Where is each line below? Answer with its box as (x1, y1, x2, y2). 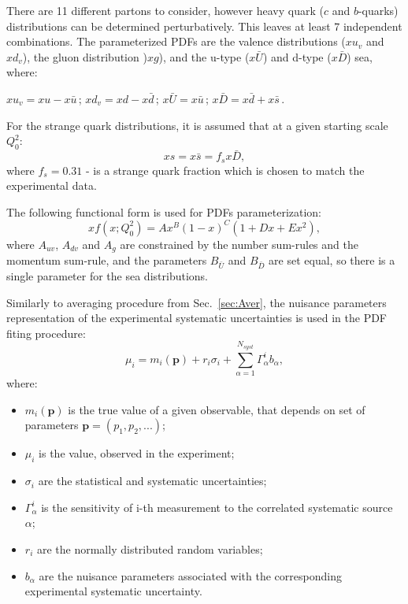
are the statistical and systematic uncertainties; (38, 472, 267, 489)
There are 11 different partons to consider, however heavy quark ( (6, 2, 324, 18)
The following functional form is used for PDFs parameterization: (6, 203, 322, 220)
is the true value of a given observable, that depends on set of (68, 401, 365, 417)
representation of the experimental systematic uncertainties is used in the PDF (6, 309, 388, 326)
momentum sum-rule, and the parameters (6, 252, 207, 269)
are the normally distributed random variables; (36, 541, 263, 558)
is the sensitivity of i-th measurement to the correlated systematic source (41, 498, 393, 515)
